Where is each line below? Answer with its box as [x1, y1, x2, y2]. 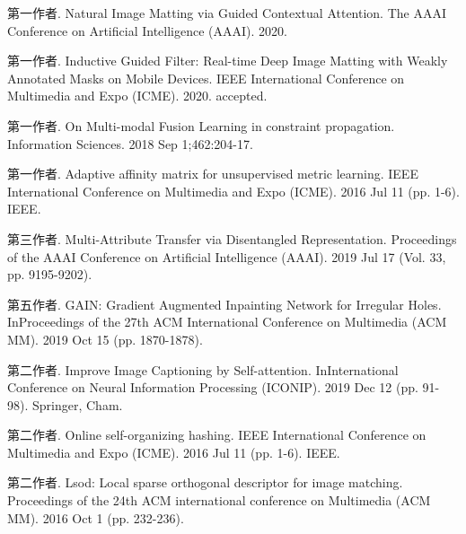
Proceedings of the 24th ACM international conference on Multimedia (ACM [7, 491, 431, 510]
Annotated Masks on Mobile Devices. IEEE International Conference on [7, 68, 405, 87]
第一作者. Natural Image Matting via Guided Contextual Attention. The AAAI [7, 4, 446, 22]
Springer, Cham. [31, 395, 123, 414]
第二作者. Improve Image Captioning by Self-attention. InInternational [7, 360, 399, 379]
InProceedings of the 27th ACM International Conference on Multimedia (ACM [7, 312, 447, 331]
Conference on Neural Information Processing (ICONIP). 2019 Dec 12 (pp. [7, 378, 418, 397]
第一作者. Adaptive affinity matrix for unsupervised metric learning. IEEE [7, 164, 418, 183]
